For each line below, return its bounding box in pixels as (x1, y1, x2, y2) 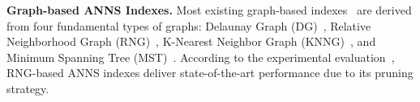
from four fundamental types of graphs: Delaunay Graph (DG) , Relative (6, 17, 371, 34)
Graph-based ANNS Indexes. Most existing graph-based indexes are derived (6, 2, 412, 18)
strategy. (6, 80, 49, 96)
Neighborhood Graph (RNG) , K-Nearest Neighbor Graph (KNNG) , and (6, 33, 376, 50)
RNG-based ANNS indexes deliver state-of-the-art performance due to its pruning (6, 64, 414, 81)
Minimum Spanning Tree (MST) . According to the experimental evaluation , (6, 48, 395, 65)
